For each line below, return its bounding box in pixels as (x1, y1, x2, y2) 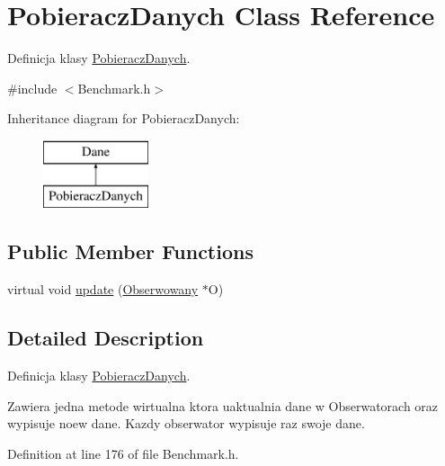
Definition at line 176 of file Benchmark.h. (7, 444, 239, 462)
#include (7, 78, 58, 97)
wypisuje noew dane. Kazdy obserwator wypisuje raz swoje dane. (7, 414, 365, 433)
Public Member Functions (7, 237, 254, 265)
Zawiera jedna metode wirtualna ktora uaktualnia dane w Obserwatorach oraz (7, 396, 439, 415)
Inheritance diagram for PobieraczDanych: (7, 109, 240, 128)
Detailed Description (7, 324, 204, 352)
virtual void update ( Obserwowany (7, 280, 199, 299)
